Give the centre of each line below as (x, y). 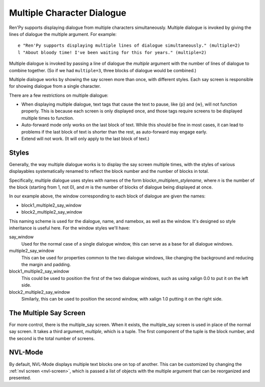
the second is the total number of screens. (52, 338)
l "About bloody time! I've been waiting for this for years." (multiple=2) (112, 52)
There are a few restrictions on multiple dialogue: (59, 95)
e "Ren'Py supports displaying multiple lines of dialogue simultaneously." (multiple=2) (129, 46)
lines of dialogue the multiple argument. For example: (63, 34)
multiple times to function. (48, 118)
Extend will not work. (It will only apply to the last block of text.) (85, 139)
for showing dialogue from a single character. (55, 86)
